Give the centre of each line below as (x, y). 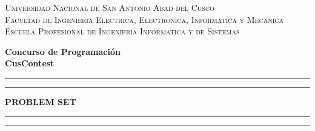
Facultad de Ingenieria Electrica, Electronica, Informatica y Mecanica (144, 19)
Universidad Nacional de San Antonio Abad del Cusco (110, 7)
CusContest (30, 63)
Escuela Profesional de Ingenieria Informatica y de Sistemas (122, 31)
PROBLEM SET (41, 101)
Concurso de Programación (63, 51)
